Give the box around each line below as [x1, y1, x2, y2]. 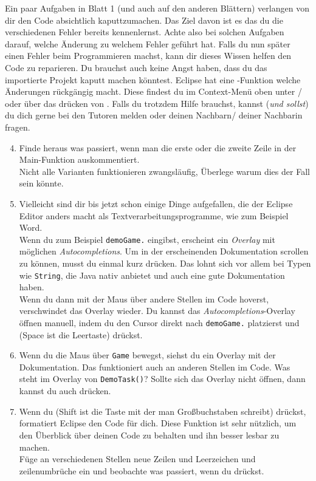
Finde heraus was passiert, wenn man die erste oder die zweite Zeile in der [19, 141, 297, 154]
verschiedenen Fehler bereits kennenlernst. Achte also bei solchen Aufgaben [5, 26, 284, 38]
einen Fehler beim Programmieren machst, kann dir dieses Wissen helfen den [5, 49, 292, 62]
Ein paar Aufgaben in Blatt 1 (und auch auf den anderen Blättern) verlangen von [5, 2, 309, 14]
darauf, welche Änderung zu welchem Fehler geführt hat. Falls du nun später [5, 37, 290, 50]
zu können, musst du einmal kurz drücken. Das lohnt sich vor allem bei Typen [19, 256, 311, 269]
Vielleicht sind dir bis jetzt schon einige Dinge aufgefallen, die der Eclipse [19, 197, 293, 210]
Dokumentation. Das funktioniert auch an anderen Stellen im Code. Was [19, 360, 290, 373]
